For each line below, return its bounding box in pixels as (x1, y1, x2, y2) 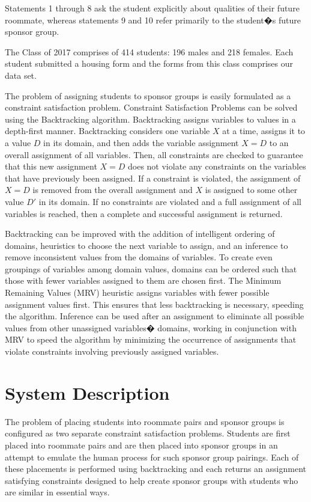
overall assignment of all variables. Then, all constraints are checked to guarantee (5, 148, 303, 161)
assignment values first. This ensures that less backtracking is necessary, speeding (5, 298, 304, 310)
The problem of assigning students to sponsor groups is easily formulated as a (5, 89, 291, 102)
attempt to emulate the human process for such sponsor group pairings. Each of (5, 450, 299, 463)
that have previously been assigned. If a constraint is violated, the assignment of (5, 171, 301, 184)
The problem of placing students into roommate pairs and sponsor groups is (5, 415, 285, 427)
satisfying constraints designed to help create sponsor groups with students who (5, 474, 298, 486)
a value (5, 136, 31, 148)
